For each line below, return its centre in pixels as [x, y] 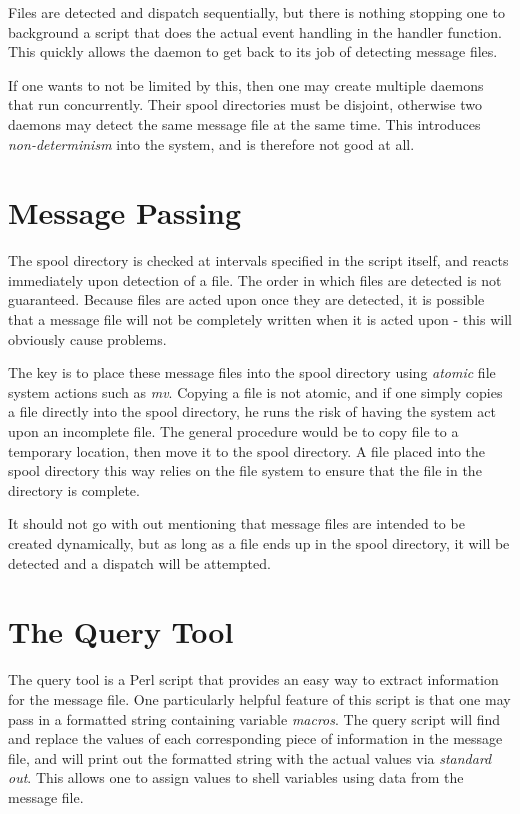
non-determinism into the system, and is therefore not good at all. [211, 143]
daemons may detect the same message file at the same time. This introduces [244, 123]
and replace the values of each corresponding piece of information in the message [255, 738]
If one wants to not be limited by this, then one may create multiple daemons [246, 84]
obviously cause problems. [87, 338]
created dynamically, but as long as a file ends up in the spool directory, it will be [259, 543]
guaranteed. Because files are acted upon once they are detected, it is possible [246, 299]
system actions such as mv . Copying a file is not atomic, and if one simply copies [255, 391]
